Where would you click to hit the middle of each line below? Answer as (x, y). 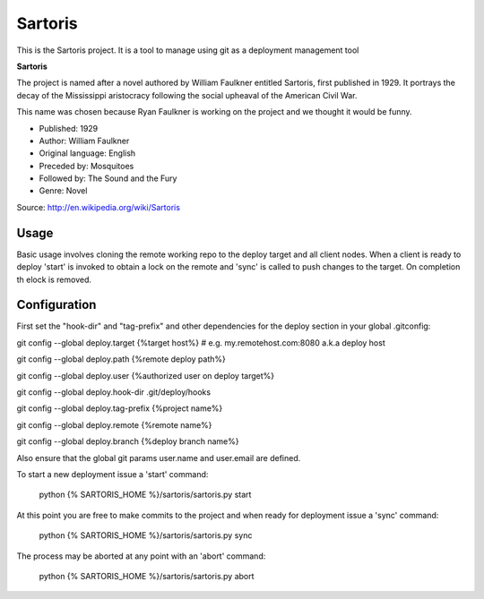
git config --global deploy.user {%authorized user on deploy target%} (146, 375)
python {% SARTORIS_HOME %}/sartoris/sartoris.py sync (146, 535)
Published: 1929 (69, 128)
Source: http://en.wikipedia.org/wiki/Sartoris (99, 207)
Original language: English (87, 153)
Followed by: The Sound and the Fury (108, 178)
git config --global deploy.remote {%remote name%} (114, 424)
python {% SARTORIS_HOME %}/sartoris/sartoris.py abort (147, 576)
